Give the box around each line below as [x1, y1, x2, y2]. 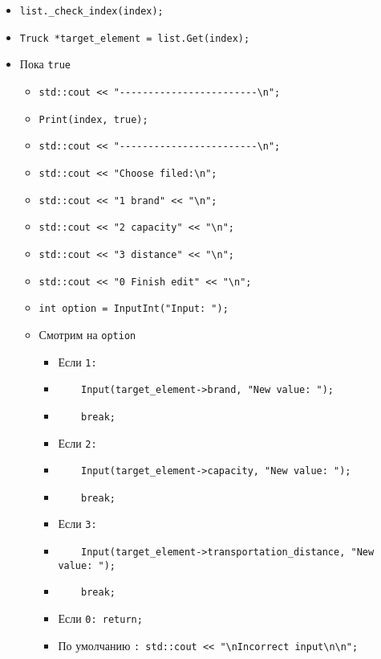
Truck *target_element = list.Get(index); [19, 32, 250, 44]
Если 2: [58, 434, 97, 451]
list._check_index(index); [19, 6, 164, 17]
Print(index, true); [39, 113, 148, 125]
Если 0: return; [58, 610, 143, 627]
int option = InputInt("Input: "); [39, 303, 229, 315]
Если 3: [58, 515, 97, 532]
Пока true [19, 55, 71, 72]
